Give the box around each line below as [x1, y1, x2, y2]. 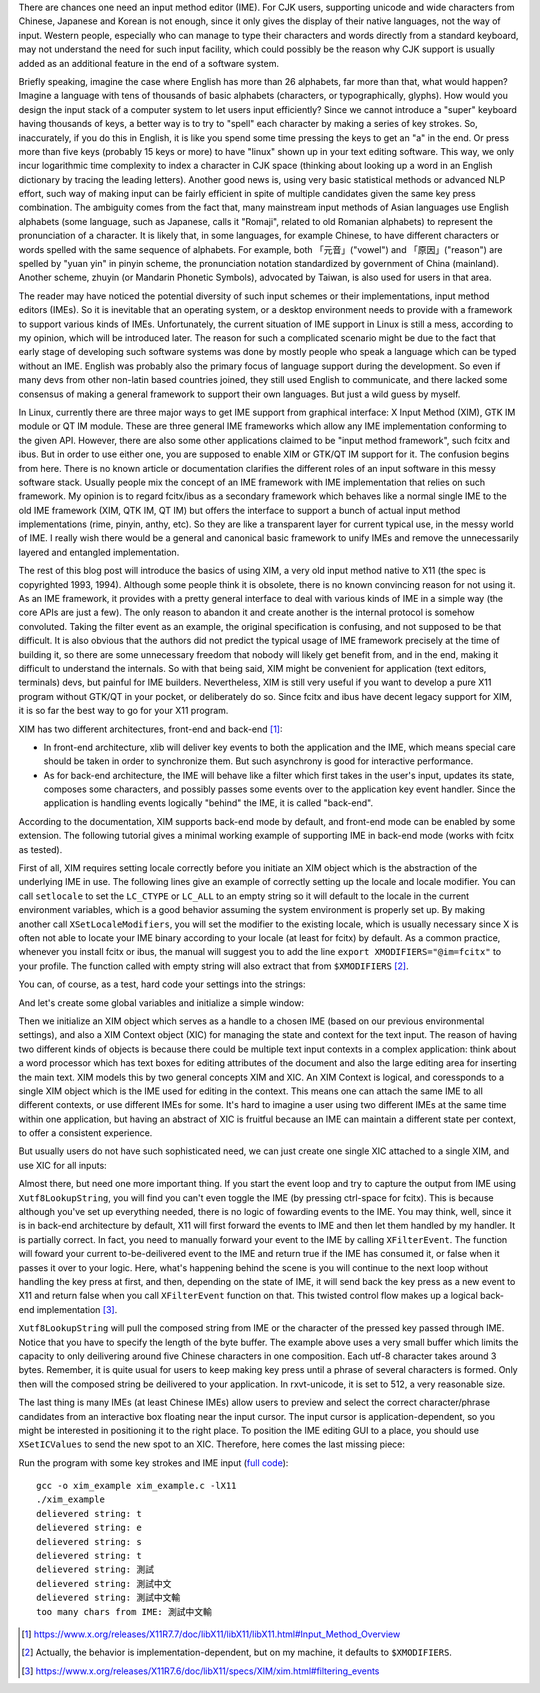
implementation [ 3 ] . [36, 1303, 118, 1315]
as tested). [18, 843, 63, 855]
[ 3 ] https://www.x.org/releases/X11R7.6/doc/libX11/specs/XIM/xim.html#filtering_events [21, 1665, 380, 1677]
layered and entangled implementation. [18, 546, 180, 558]
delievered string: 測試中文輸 [36, 1592, 181, 1604]
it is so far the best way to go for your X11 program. [18, 705, 229, 717]
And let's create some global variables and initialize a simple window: [18, 996, 305, 1009]
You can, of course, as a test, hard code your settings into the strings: [18, 978, 306, 990]
